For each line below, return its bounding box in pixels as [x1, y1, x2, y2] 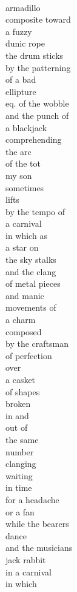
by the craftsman [5, 337, 69, 350]
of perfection [5, 349, 52, 362]
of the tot [5, 157, 41, 170]
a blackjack [5, 121, 47, 134]
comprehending [5, 133, 62, 146]
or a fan [5, 505, 35, 518]
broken [5, 397, 31, 410]
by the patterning [5, 61, 71, 74]
